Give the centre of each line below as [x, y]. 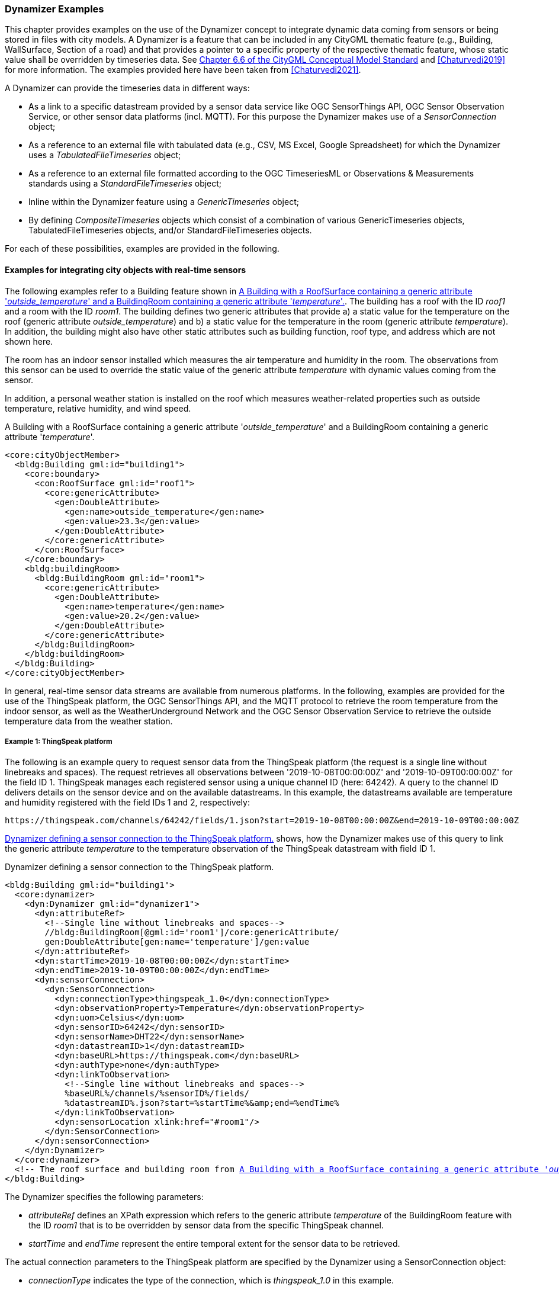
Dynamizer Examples [54, 9]
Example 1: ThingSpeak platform [59, 741]
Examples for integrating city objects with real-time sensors [126, 269]
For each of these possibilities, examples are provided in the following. [142, 249]
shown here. [29, 341]
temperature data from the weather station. [89, 721]
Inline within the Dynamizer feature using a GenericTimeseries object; [164, 202]
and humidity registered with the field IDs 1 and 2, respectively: [127, 803]
